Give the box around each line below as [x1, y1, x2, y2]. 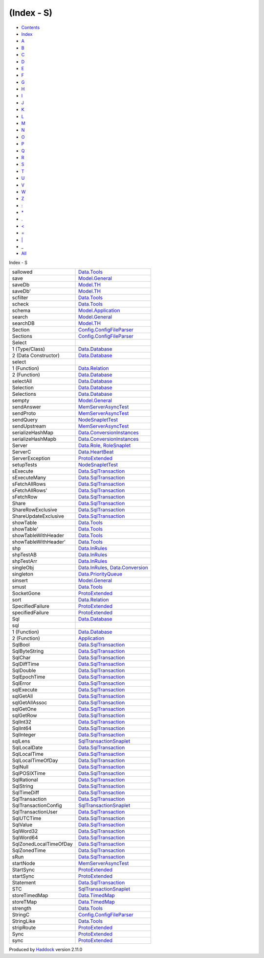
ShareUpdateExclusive [12, 513, 65, 520]
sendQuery [12, 416, 38, 423]
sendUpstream [12, 423, 46, 430]
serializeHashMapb [12, 436, 57, 443]
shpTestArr [12, 558, 38, 565]
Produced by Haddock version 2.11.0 [9, 947, 83, 953]
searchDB [12, 320, 35, 327]
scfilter [12, 294, 28, 301]
